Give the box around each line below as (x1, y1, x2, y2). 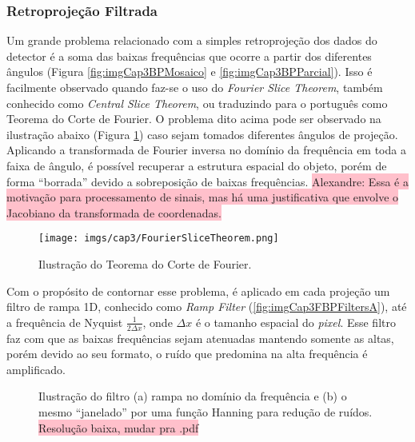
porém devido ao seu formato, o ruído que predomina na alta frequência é (6, 345, 368, 362)
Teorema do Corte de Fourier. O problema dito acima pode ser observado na (6, 110, 381, 127)
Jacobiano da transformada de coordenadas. (6, 204, 221, 221)
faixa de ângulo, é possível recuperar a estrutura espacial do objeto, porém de (6, 157, 387, 173)
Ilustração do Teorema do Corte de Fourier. (38, 256, 252, 272)
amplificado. (6, 360, 66, 377)
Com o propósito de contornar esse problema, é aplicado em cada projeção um (6, 282, 390, 299)
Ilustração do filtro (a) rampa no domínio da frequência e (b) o (38, 388, 347, 404)
